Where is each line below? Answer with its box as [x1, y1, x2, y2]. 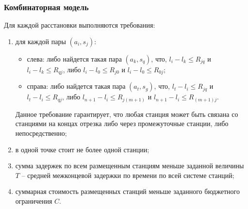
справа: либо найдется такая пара [27, 81, 126, 91]
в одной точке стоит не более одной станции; [15, 144, 149, 154]
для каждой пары [15, 36, 66, 46]
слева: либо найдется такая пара [27, 53, 122, 64]
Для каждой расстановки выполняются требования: [4, 20, 155, 30]
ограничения [15, 195, 52, 206]
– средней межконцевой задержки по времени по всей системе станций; [21, 170, 234, 180]
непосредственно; [15, 128, 67, 138]
